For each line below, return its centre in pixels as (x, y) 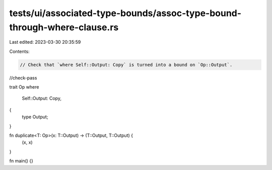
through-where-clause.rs (64, 27)
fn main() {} (21, 161)
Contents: (19, 51)
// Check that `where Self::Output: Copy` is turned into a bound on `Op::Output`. (126, 65)
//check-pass (23, 77)
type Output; (35, 117)
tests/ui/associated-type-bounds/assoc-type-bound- (125, 13)
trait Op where (24, 87)
